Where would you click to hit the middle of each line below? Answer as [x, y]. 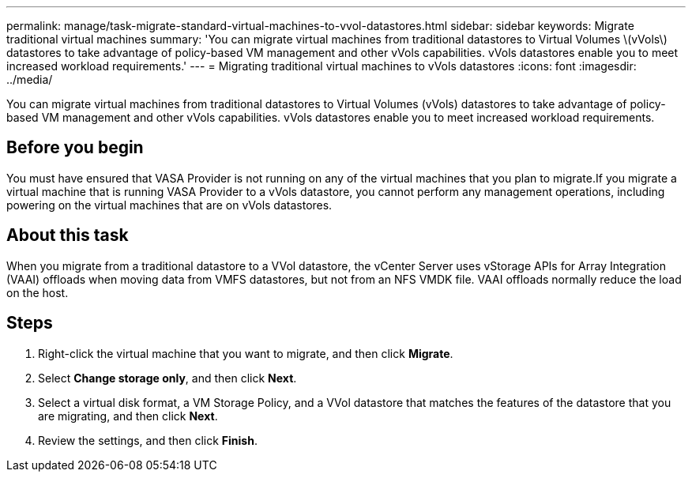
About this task [68, 235]
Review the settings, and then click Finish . [148, 440]
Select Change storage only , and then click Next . [167, 378]
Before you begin [75, 148]
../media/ [30, 79]
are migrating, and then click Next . [128, 416]
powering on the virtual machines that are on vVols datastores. [169, 205]
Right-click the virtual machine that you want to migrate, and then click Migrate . [246, 353]
